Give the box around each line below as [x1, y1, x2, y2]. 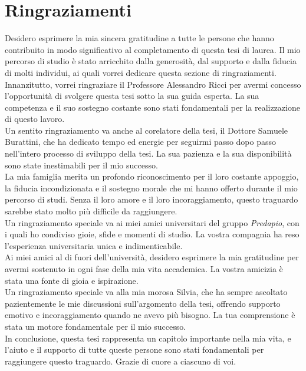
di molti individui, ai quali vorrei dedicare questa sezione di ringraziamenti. [5, 66, 277, 78]
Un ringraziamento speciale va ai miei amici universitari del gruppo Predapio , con [5, 216, 300, 228]
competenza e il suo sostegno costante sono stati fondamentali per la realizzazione [5, 101, 300, 113]
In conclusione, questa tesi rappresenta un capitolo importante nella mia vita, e [5, 332, 291, 344]
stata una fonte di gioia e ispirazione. [5, 274, 139, 286]
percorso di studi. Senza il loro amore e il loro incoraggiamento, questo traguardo [5, 193, 298, 206]
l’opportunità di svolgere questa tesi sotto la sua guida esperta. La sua [5, 90, 259, 102]
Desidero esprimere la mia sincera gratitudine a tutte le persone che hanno [5, 32, 274, 44]
